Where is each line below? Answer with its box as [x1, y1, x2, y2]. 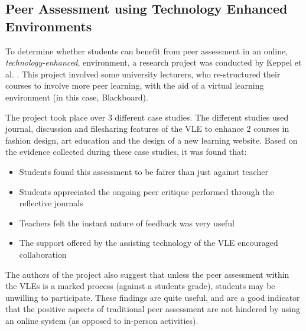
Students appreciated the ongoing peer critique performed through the [19, 185, 274, 197]
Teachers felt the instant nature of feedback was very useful [19, 216, 235, 229]
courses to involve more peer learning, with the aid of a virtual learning [5, 79, 264, 92]
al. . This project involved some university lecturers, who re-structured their [5, 67, 281, 80]
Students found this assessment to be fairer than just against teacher [19, 165, 268, 177]
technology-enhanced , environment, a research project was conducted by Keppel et [5, 56, 302, 69]
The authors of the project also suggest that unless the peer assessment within [5, 268, 289, 280]
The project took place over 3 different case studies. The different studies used [5, 111, 289, 123]
